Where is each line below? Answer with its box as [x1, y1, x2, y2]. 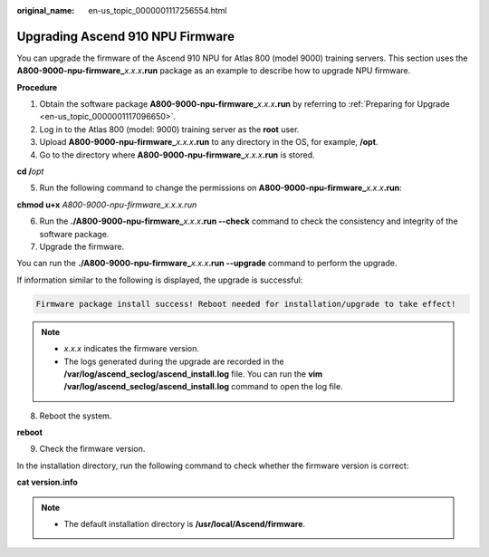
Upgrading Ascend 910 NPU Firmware [16, 28, 235, 44]
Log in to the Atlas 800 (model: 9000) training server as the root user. [39, 123, 300, 135]
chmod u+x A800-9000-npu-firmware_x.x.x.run [16, 199, 197, 210]
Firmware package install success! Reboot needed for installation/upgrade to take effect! [35, 299, 456, 309]
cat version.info [16, 476, 79, 488]
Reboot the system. [39, 410, 112, 421]
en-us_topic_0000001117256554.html [88, 5, 227, 15]
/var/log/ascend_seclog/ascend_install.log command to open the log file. [63, 381, 343, 392]
